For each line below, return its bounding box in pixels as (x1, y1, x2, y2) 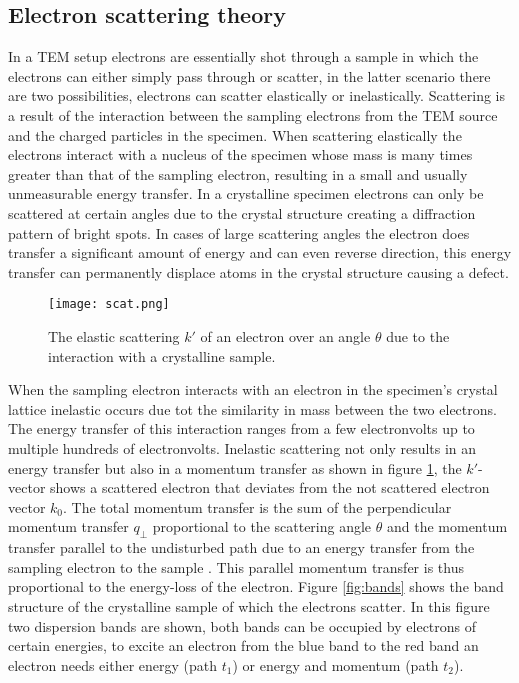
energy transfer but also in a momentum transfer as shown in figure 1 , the (8, 457, 462, 478)
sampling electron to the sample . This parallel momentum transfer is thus (8, 556, 464, 577)
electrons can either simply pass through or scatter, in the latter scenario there (8, 65, 491, 86)
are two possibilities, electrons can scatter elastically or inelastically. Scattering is (8, 85, 505, 106)
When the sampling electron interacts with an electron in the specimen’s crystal (8, 379, 498, 400)
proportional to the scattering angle (152, 516, 372, 537)
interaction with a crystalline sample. (48, 345, 276, 366)
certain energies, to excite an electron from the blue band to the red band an (8, 635, 479, 656)
